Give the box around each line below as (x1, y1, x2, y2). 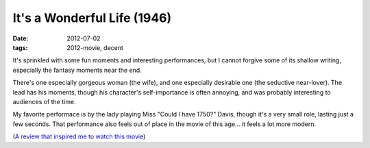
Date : (12, 34, 29, 42)
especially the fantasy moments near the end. (12, 66, 142, 74)
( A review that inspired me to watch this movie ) (12, 132, 146, 140)
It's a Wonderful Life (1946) (12, 10, 172, 25)
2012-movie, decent (66, 43, 123, 51)
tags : (12, 43, 28, 51)
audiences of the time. (12, 97, 76, 106)
